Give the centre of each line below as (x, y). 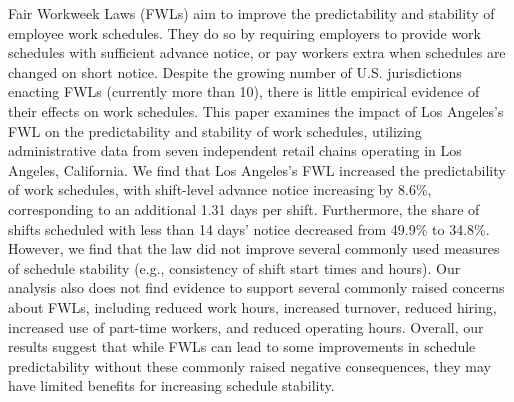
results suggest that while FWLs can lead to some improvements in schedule (242, 346)
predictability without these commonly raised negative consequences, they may (249, 365)
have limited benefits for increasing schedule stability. (171, 385)
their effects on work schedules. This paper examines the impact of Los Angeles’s (256, 110)
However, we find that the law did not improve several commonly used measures (254, 248)
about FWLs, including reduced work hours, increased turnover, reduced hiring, (252, 306)
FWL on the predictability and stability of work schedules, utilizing (215, 130)
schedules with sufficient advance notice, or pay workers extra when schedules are (257, 52)
